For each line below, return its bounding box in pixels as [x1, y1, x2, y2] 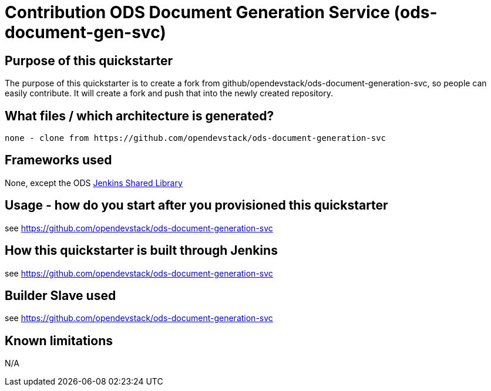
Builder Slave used [5, 288, 116, 303]
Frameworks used [5, 153, 112, 168]
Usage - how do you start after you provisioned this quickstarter [5, 198, 388, 213]
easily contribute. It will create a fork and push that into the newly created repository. [5, 88, 334, 99]
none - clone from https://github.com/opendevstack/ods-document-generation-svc [5, 133, 386, 143]
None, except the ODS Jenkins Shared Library [5, 177, 183, 188]
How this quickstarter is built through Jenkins [5, 243, 278, 258]
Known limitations [5, 333, 113, 348]
